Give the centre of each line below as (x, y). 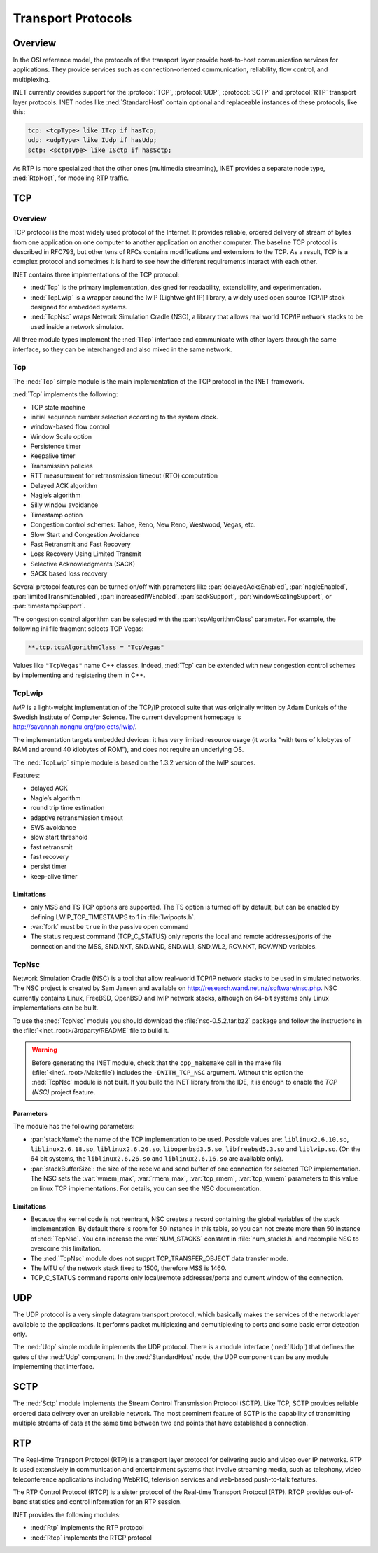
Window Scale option (61, 436)
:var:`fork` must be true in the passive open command (110, 927)
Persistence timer (56, 446)
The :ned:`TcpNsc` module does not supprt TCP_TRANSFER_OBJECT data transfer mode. (159, 1258)
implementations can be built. (56, 1008)
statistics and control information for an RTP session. (105, 1502)
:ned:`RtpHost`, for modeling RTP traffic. (71, 178)
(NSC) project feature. (64, 1092)
